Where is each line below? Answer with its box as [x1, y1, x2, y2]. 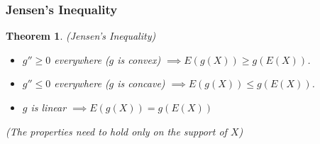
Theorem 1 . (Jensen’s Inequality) [6, 28, 156, 43]
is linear [31, 100, 67, 114]
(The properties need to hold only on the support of [6, 123, 227, 138]
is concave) [117, 76, 165, 91]
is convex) [117, 52, 161, 67]
